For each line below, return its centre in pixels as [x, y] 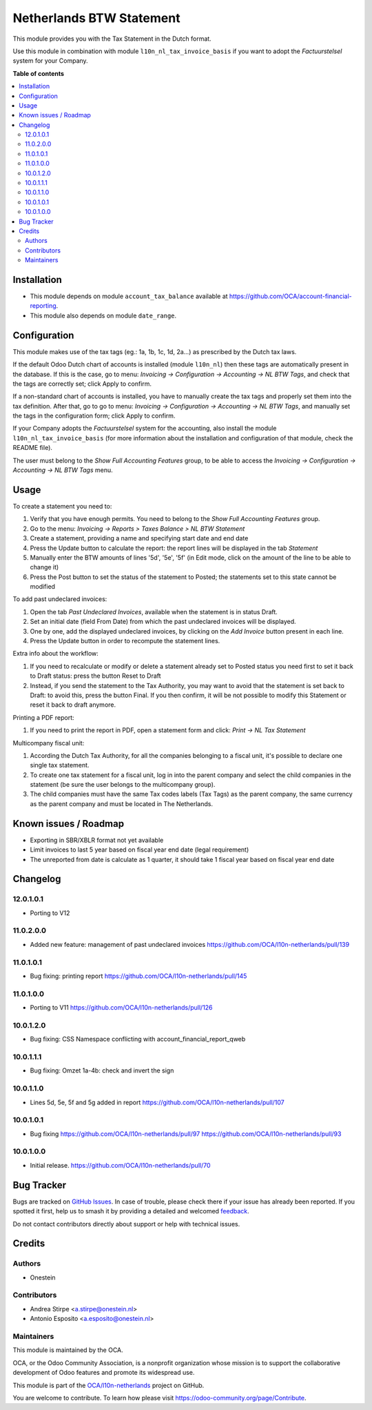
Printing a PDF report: [44, 717]
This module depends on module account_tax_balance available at [129, 296]
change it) [44, 567]
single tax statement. [60, 765]
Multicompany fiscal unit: [49, 743]
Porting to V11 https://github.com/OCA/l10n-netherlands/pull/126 [121, 1008]
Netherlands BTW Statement [96, 18]
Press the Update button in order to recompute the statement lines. [125, 641]
